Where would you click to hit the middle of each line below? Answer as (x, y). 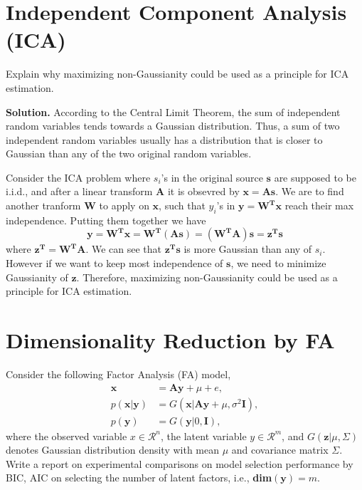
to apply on (124, 205)
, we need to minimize (278, 263)
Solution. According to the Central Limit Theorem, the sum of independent (173, 111)
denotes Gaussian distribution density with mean (112, 450)
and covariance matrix (280, 450)
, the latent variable (204, 436)
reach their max (319, 205)
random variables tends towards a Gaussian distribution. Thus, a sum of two (173, 126)
